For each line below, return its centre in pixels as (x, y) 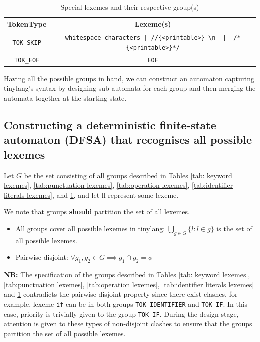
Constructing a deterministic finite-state (110, 124)
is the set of (234, 228)
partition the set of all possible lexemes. (65, 333)
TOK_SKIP (27, 42)
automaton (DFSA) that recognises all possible (128, 139)
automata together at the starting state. (65, 97)
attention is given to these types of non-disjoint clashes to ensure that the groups (128, 324)
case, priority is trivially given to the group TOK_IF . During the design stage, (121, 314)
